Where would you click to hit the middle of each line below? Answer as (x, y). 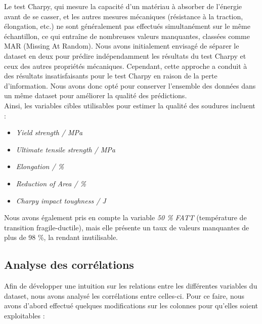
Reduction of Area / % (51, 183)
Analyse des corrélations (69, 265)
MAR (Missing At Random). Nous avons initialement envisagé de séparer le (122, 46)
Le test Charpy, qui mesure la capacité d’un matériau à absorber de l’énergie (123, 6)
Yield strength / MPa (49, 132)
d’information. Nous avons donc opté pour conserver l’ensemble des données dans (130, 85)
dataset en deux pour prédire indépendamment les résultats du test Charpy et (125, 55)
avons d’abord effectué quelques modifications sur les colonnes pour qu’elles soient (131, 306)
